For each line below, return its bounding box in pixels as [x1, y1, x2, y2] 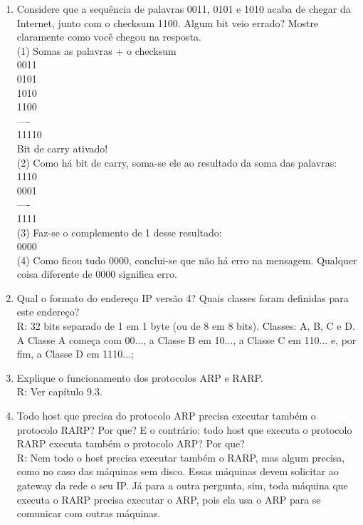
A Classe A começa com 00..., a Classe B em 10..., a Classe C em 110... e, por [16, 332, 357, 347]
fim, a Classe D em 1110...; [16, 346, 134, 361]
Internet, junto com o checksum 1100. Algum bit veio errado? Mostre [16, 15, 319, 30]
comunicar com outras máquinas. [16, 506, 161, 521]
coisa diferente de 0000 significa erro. [16, 266, 177, 281]
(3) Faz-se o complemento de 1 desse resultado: [16, 224, 222, 239]
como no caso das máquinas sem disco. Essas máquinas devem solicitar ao [16, 464, 339, 479]
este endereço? [16, 304, 80, 319]
